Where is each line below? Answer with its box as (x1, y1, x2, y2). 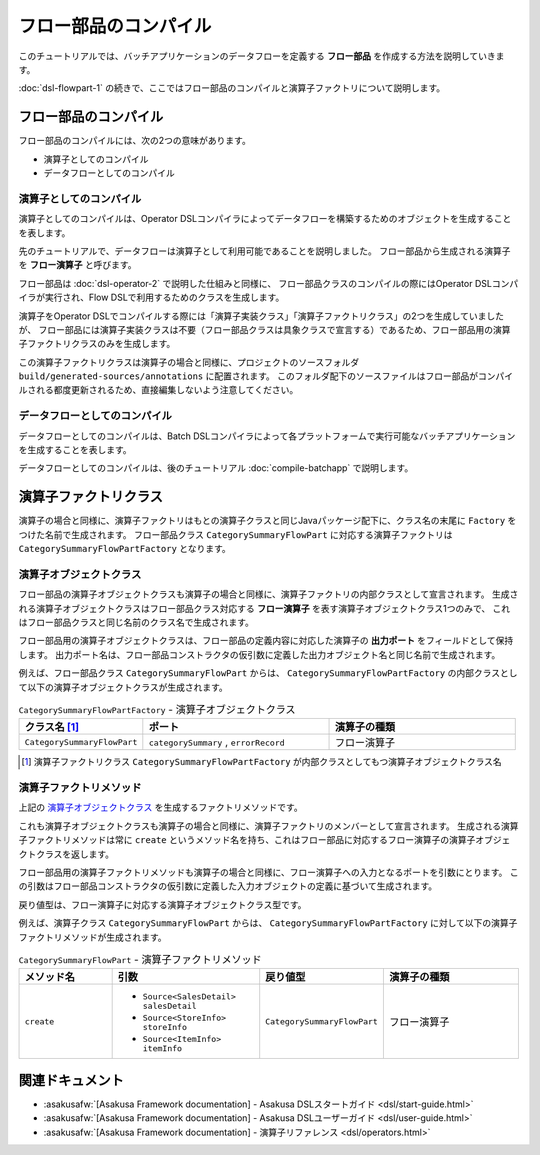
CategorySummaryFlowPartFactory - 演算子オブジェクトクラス (18, 703, 296, 717)
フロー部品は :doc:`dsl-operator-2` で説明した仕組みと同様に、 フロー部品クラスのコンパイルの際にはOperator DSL (18, 277, 492, 289)
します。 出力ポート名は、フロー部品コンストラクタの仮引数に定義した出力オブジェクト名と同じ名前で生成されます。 (18, 648, 501, 660)
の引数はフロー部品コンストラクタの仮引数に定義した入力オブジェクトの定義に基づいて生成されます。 (18, 880, 438, 892)
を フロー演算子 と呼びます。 (18, 259, 137, 271)
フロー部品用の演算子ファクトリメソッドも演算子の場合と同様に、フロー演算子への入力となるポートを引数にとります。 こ (18, 866, 519, 879)
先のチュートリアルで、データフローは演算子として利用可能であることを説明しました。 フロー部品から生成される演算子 (18, 245, 511, 257)
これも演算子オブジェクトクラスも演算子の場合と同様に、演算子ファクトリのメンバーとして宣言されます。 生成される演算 (18, 820, 519, 832)
